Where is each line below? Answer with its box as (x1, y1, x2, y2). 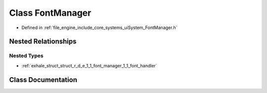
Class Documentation (9, 75, 78, 84)
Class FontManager (9, 7, 91, 18)
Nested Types (9, 52, 44, 59)
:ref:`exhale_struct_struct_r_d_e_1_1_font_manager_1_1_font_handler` (21, 62, 158, 68)
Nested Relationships (9, 37, 77, 46)
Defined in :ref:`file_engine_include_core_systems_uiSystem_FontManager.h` (21, 25, 178, 31)
